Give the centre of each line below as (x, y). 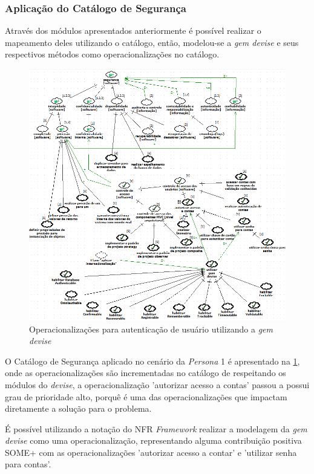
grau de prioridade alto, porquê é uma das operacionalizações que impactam (146, 396)
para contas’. (28, 464)
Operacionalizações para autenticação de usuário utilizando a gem (151, 329)
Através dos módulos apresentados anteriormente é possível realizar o (133, 31)
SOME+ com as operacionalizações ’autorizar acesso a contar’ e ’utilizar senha (151, 452)
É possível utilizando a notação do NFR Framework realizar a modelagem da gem (156, 428)
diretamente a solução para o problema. (78, 408)
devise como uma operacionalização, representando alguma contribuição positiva (153, 440)
